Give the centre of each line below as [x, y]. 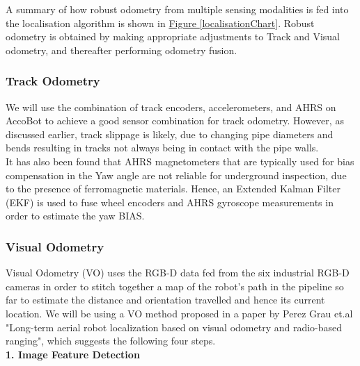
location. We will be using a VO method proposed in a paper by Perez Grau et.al [179, 313]
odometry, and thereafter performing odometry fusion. [122, 50]
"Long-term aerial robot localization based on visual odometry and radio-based [174, 327]
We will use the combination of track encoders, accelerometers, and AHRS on [171, 107]
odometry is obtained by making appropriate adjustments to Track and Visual [173, 36]
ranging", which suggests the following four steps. [111, 341]
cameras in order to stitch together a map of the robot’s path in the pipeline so [175, 286]
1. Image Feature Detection [73, 354]
